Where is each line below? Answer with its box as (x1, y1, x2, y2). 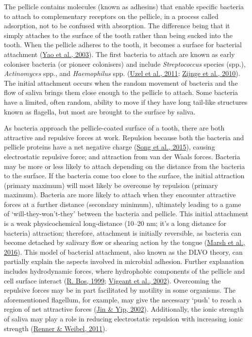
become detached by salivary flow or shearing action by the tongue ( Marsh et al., (4, 237, 245, 247)
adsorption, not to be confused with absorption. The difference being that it (4, 20, 230, 31)
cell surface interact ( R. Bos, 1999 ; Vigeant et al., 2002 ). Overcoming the (4, 275, 221, 285)
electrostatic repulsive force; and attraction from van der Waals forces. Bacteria (4, 151, 240, 161)
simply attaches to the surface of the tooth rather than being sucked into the (4, 30, 233, 40)
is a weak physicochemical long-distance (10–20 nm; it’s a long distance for (4, 218, 227, 228)
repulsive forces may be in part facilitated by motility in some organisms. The (4, 285, 235, 295)
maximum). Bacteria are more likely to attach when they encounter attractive (4, 189, 236, 200)
